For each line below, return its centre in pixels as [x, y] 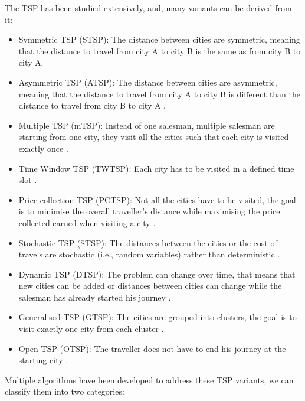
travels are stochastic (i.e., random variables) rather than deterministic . [149, 254]
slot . [28, 180]
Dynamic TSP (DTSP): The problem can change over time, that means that [157, 274]
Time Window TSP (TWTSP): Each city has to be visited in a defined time [156, 168]
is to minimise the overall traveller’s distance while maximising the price [149, 211]
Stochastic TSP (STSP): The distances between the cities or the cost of [148, 242]
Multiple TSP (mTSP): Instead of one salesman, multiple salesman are [147, 125]
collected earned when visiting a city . [87, 222]
